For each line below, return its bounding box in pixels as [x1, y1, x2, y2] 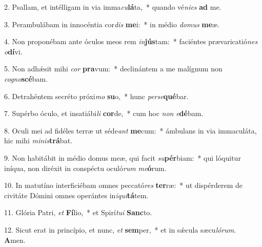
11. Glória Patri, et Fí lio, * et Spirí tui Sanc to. [4, 207, 152, 218]
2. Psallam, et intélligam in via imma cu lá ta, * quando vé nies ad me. [4, 2, 221, 12]
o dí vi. [4, 46, 23, 56]
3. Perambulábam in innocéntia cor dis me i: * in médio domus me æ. [4, 18, 220, 29]
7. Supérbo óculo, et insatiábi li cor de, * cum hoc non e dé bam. [4, 108, 204, 119]
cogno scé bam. [4, 73, 48, 84]
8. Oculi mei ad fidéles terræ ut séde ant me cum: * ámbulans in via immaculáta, [4, 125, 257, 136]
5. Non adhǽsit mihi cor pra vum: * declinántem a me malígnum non [4, 63, 223, 74]
